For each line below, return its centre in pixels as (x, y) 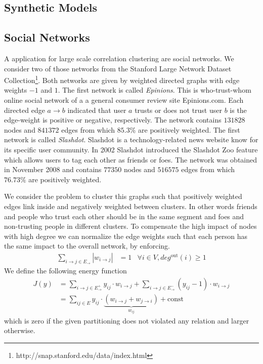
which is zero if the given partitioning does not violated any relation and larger (127, 320)
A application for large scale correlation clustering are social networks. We (119, 58)
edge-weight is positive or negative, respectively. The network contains (113, 120)
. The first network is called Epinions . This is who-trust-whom (155, 90)
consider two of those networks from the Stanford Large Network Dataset (118, 68)
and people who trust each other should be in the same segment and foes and (124, 216)
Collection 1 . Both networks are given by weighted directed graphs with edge (122, 79)
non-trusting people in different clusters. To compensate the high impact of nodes (130, 226)
